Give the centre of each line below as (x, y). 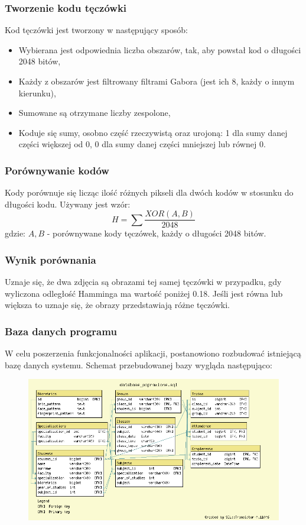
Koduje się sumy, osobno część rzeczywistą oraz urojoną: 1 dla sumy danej (153, 132)
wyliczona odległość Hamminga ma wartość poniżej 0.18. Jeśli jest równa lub (144, 293)
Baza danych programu (61, 331)
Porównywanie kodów (57, 170)
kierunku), (37, 93)
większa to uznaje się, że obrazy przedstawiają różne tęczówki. (118, 305)
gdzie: (15, 233)
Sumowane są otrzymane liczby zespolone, (95, 113)
